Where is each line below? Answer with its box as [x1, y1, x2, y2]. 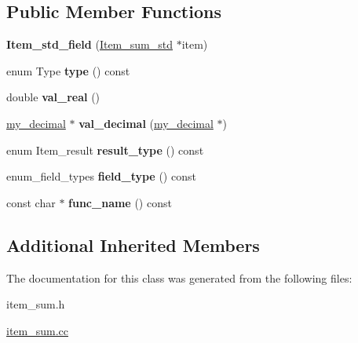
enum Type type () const [6, 62, 130, 78]
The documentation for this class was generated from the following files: [6, 269, 353, 286]
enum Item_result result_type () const [6, 141, 204, 158]
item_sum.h [6, 296, 65, 312]
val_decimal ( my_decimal [79, 115, 214, 131]
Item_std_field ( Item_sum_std [6, 36, 173, 53]
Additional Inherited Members [6, 232, 260, 257]
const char [6, 194, 56, 210]
